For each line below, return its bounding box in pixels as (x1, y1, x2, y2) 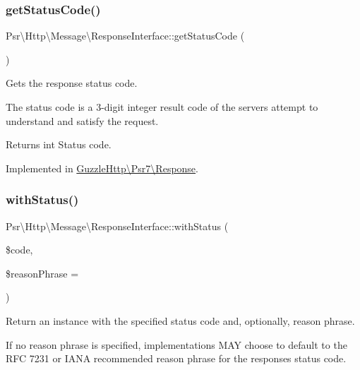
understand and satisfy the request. (6, 113, 159, 128)
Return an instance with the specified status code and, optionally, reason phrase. (6, 313, 355, 328)
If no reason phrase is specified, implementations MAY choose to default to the (6, 337, 347, 352)
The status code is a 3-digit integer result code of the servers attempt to (6, 100, 318, 114)
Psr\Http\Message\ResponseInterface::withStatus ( (6, 218, 229, 233)
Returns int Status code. (6, 137, 112, 152)
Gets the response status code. (6, 76, 138, 90)
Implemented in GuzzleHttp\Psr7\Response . (6, 160, 198, 175)
